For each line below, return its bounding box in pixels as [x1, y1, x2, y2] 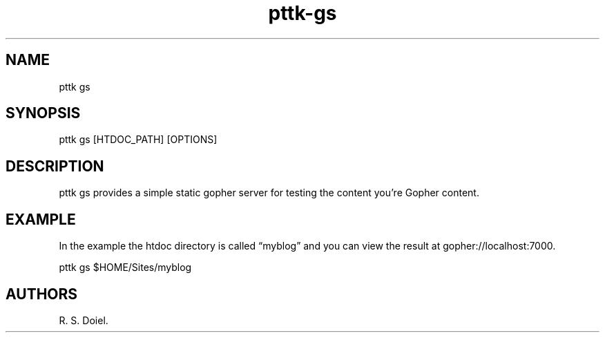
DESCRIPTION [6, 157, 104, 175]
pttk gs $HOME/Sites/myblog [59, 261, 192, 274]
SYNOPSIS [6, 104, 81, 122]
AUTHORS [6, 285, 78, 303]
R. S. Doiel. [59, 314, 108, 326]
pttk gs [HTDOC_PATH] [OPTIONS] [59, 133, 218, 146]
